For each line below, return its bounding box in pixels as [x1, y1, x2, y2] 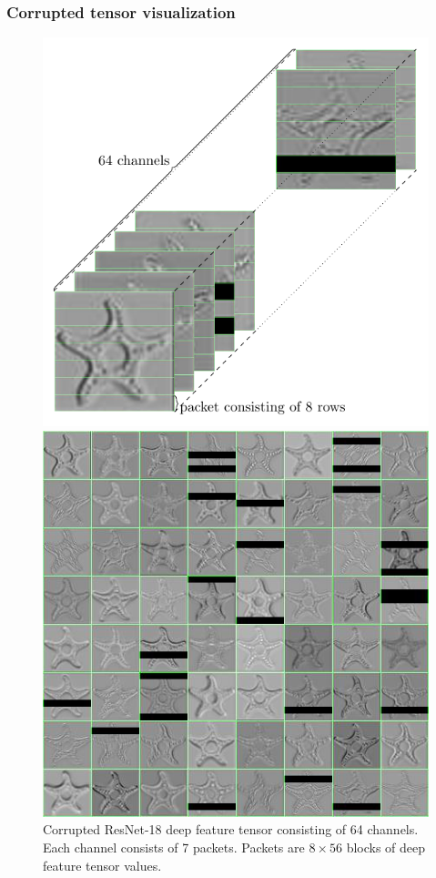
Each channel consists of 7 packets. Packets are [43, 837, 305, 856]
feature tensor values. [43, 855, 162, 874]
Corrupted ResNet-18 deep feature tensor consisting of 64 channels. [43, 820, 419, 839]
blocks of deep [346, 837, 426, 856]
